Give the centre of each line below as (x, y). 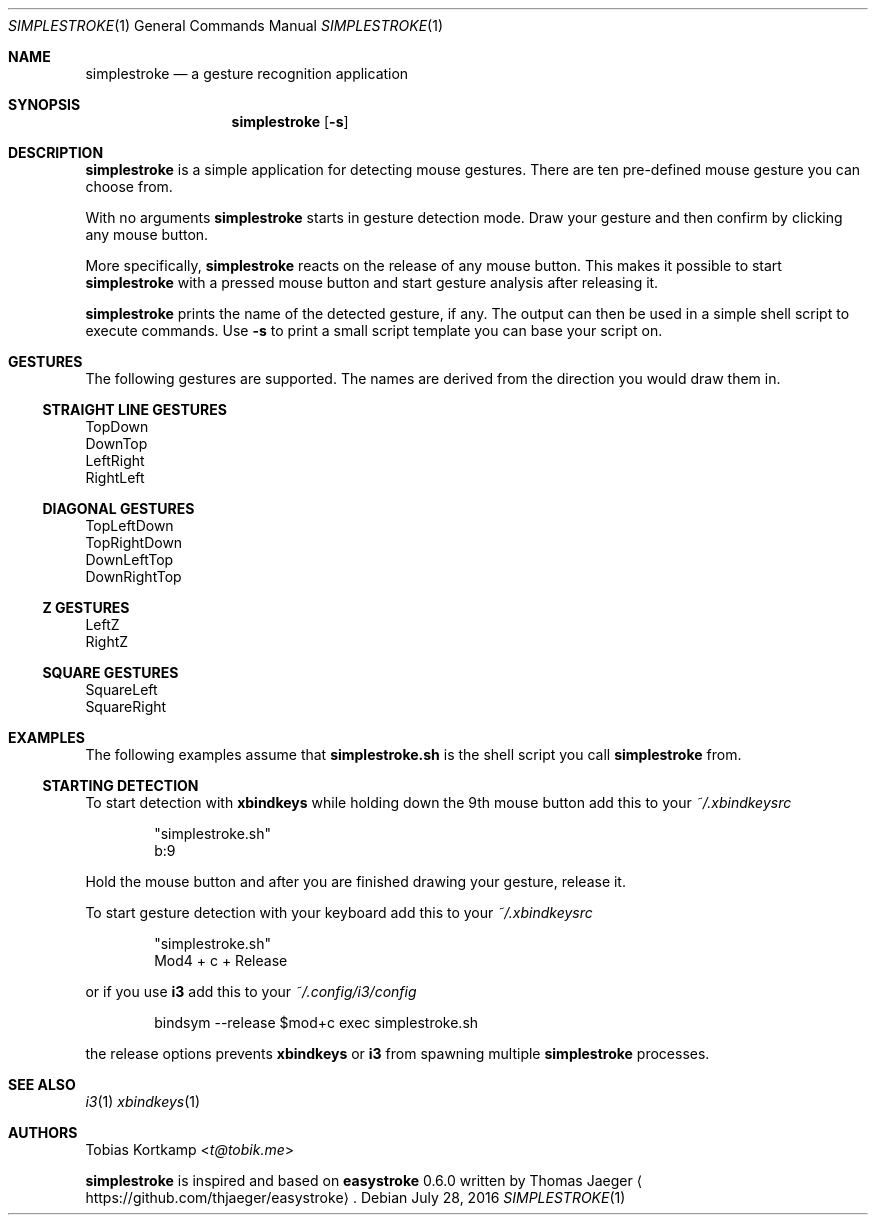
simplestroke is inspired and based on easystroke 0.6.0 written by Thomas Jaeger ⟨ (364, 1180)
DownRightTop (133, 576)
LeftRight (115, 460)
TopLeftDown (129, 525)
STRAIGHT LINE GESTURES (134, 409)
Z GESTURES (86, 607)
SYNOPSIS (44, 104)
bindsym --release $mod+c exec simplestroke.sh (316, 1022)
